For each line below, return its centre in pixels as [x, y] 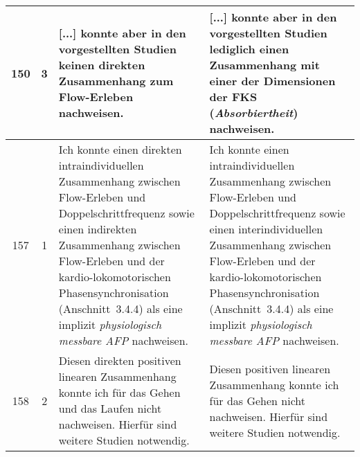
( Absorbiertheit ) [254, 113]
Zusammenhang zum [116, 81]
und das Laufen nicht [110, 408]
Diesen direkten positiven [120, 360]
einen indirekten [98, 229]
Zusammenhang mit [264, 65]
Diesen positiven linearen [270, 368]
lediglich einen [249, 49]
